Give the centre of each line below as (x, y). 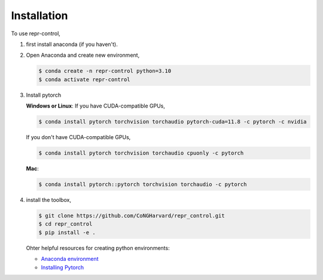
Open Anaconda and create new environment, (83, 55)
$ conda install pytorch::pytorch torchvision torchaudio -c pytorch (143, 184)
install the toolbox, (49, 199)
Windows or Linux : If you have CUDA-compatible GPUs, (96, 106)
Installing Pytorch (63, 267)
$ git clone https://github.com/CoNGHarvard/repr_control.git (132, 216)
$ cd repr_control (65, 224)
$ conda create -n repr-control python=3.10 (105, 71)
